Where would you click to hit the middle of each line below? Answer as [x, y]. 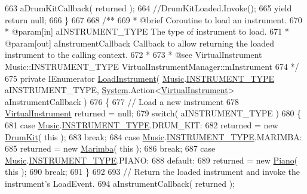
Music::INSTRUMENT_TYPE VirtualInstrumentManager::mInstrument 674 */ [152, 66]
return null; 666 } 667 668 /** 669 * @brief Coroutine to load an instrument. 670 [153, 19]
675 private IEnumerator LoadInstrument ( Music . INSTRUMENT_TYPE [140, 78]
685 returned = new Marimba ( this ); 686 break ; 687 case [110, 148]
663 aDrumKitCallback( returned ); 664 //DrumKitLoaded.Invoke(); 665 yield [148, 8]
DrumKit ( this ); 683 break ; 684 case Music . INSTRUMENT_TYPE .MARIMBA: [153, 136]
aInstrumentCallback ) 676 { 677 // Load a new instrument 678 [122, 101]
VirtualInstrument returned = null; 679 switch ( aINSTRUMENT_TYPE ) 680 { [153, 113]
